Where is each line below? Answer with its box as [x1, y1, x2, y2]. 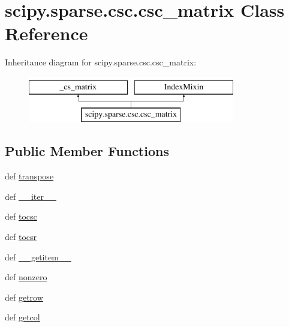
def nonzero [5, 271, 47, 283]
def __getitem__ [5, 250, 71, 263]
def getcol [5, 311, 40, 323]
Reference [5, 21, 88, 46]
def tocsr [5, 230, 37, 243]
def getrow [5, 290, 43, 303]
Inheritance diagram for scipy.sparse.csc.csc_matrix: [5, 56, 197, 68]
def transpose [5, 170, 54, 182]
